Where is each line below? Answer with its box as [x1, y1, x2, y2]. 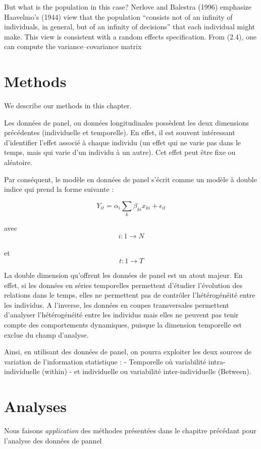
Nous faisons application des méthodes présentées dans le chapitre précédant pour [4, 425, 256, 436]
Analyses [4, 396, 67, 417]
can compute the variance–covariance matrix [4, 41, 142, 52]
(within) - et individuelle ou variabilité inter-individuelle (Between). [42, 366, 251, 377]
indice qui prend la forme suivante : [4, 184, 114, 194]
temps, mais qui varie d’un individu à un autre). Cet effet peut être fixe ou [4, 147, 236, 157]
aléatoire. [4, 157, 33, 168]
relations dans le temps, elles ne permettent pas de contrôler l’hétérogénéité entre [4, 290, 255, 300]
